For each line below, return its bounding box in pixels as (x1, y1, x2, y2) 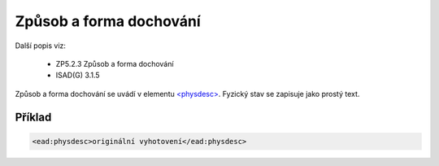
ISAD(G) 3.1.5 (55, 70, 101, 81)
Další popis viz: (15, 41, 67, 50)
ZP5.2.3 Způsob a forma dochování (55, 59, 174, 68)
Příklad (15, 110, 52, 124)
